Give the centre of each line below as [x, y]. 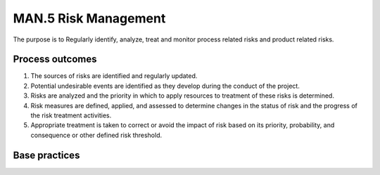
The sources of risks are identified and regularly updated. [114, 76]
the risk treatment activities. [71, 115]
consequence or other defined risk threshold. [96, 135]
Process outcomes [55, 59]
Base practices [46, 155]
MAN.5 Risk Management [89, 18]
